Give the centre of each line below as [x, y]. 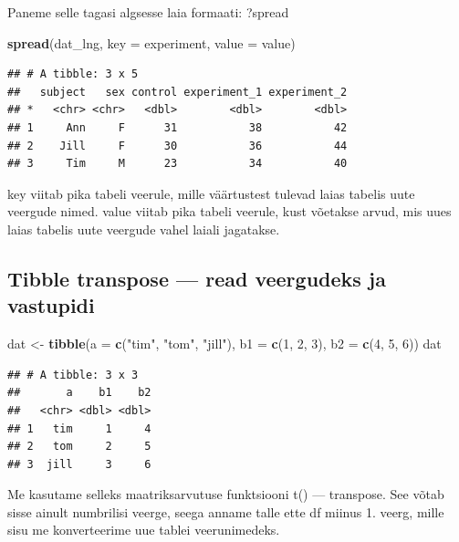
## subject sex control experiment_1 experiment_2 [177, 92]
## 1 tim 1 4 [79, 428]
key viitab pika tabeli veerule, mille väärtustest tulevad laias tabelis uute [211, 193]
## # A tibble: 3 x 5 [73, 74]
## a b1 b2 [79, 393]
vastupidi [51, 305]
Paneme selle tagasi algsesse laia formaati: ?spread [148, 12]
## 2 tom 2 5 [79, 447]
